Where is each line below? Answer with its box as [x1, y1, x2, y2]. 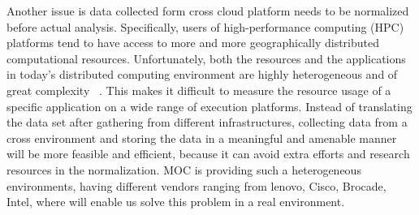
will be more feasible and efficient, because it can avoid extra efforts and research [6, 145, 410, 162]
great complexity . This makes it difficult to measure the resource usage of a [6, 81, 391, 98]
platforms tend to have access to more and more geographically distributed [6, 34, 379, 51]
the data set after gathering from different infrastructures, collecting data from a [6, 114, 408, 131]
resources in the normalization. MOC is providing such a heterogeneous [6, 161, 361, 178]
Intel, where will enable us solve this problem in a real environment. [6, 193, 345, 210]
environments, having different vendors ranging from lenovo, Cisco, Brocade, [6, 177, 387, 194]
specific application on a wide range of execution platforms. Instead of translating [6, 97, 413, 114]
